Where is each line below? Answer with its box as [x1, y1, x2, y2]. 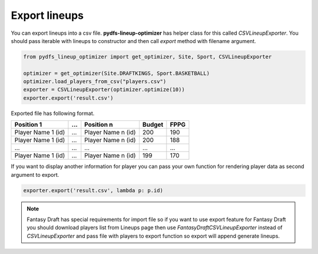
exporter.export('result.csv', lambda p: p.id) [23, 187, 163, 194]
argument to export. [11, 171, 59, 178]
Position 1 [14, 121, 42, 129]
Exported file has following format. [11, 110, 95, 117]
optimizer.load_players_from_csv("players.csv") [23, 78, 167, 85]
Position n [84, 121, 113, 129]
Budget [142, 121, 164, 129]
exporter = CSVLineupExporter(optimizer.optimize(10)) [23, 86, 185, 93]
